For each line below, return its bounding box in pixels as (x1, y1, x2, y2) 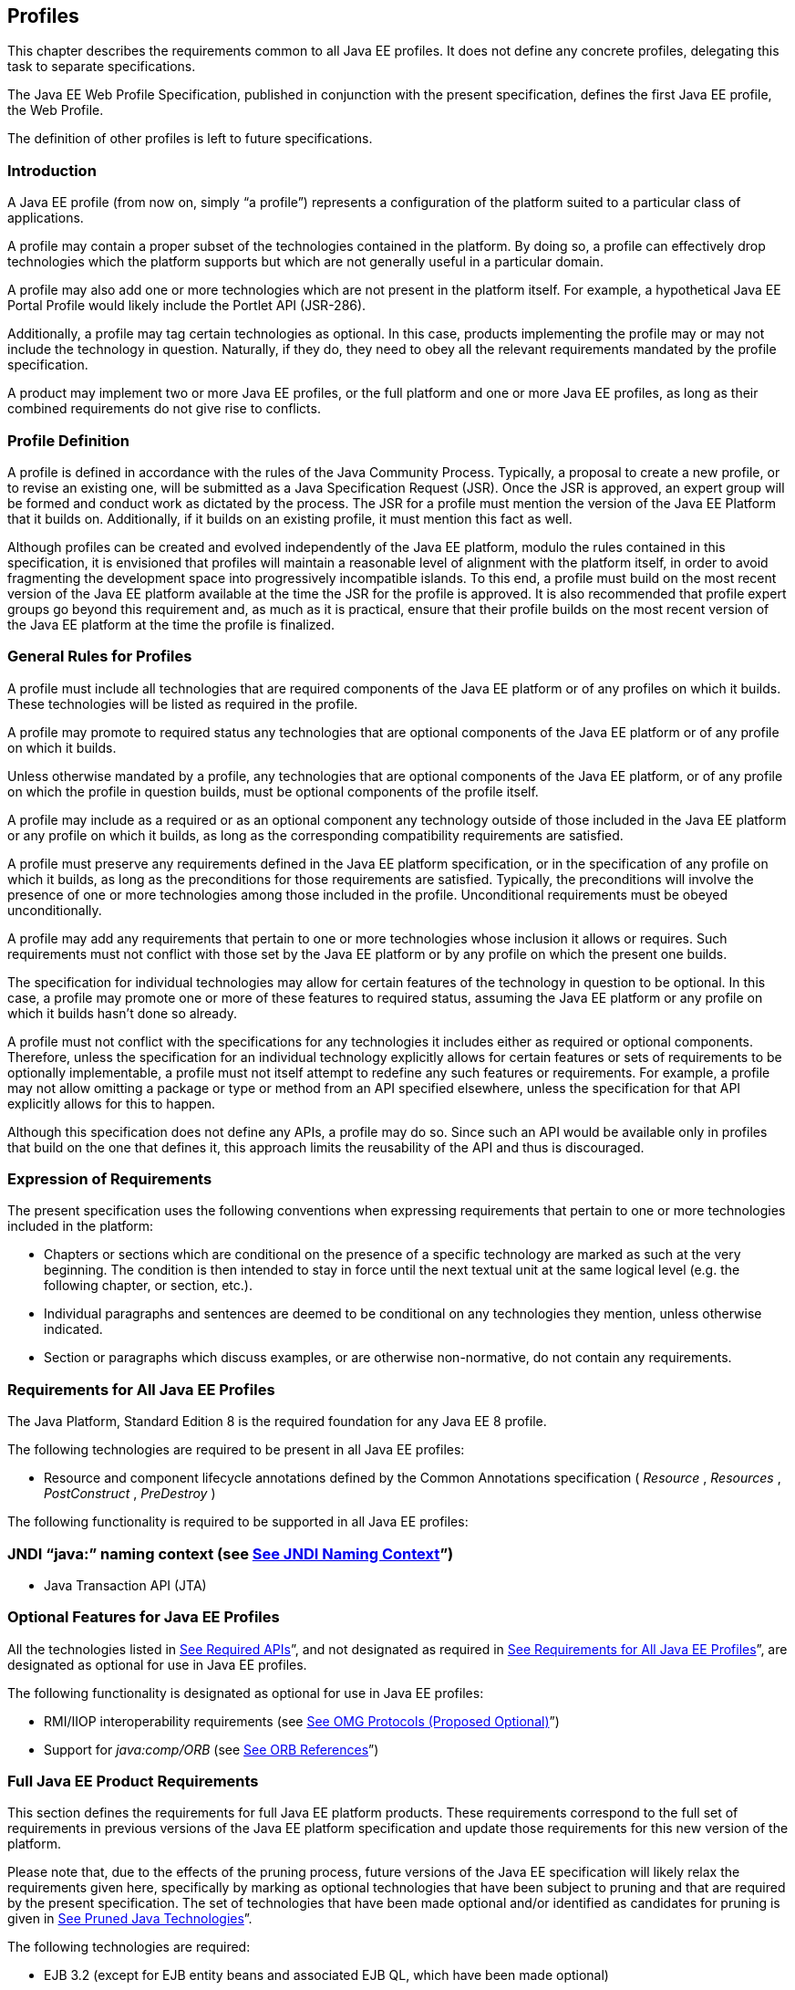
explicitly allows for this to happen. (7, 1095, 216, 1111)
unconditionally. (7, 901, 102, 918)
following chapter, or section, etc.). (44, 1277, 253, 1294)
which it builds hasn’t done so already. (7, 1005, 238, 1021)
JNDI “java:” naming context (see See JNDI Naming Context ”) (7, 1544, 454, 1563)
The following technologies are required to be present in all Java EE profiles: (7, 1442, 465, 1458)
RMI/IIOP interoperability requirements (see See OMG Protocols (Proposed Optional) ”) (44, 1713, 560, 1729)
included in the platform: (7, 1218, 154, 1235)
